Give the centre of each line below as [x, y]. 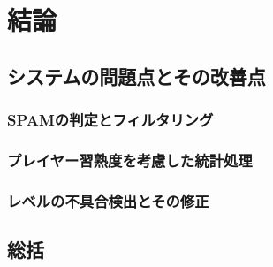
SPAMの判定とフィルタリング [110, 120]
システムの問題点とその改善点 [136, 76]
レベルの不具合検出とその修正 [108, 200]
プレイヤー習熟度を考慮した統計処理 [130, 160]
